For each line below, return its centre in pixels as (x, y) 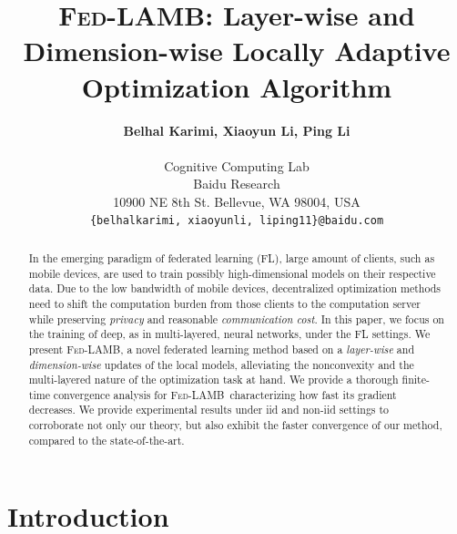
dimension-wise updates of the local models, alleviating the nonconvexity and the (221, 364)
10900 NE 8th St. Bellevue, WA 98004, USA (237, 201)
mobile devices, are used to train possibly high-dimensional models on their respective (232, 273)
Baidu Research (237, 184)
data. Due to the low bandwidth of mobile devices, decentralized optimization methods (234, 288)
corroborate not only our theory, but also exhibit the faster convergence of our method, (235, 425)
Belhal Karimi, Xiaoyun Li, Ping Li (237, 130)
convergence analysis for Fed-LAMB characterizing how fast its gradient (225, 394)
